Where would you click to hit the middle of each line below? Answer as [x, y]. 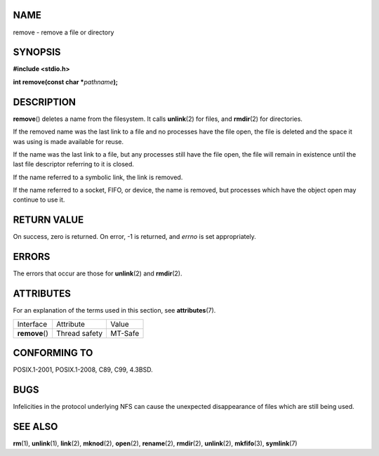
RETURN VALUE [48, 220]
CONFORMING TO [53, 352]
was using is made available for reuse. [68, 141]
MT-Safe [125, 333]
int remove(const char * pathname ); [66, 82]
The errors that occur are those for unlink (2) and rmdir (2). [98, 273]
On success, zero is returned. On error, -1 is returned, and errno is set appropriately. [134, 237]
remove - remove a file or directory [64, 32]
